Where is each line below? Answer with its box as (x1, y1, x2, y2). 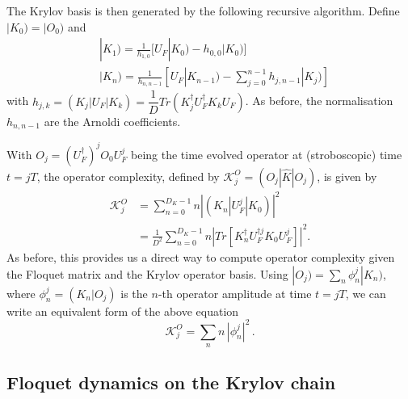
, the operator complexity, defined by (36, 167, 220, 184)
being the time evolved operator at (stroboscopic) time (131, 145, 402, 162)
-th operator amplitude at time (158, 284, 312, 301)
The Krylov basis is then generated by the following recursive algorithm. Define (6, 2, 400, 19)
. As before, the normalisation (245, 92, 393, 109)
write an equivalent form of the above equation (6, 302, 239, 319)
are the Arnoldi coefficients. (44, 112, 181, 129)
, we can (345, 284, 386, 301)
